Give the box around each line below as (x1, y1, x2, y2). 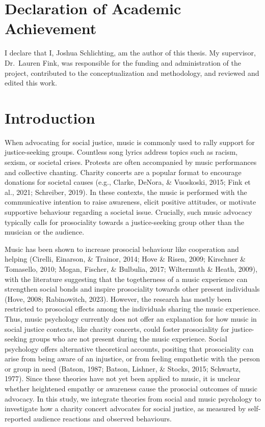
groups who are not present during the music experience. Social (29, 333, 227, 344)
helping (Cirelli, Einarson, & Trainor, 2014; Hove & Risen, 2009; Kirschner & (5, 253, 246, 264)
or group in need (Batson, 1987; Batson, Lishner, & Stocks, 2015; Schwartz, (5, 363, 241, 374)
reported (5, 413, 31, 423)
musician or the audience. (5, 226, 85, 237)
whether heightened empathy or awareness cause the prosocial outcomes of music (5, 383, 257, 394)
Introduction (5, 107, 95, 128)
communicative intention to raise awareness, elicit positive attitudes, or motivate (5, 196, 256, 207)
